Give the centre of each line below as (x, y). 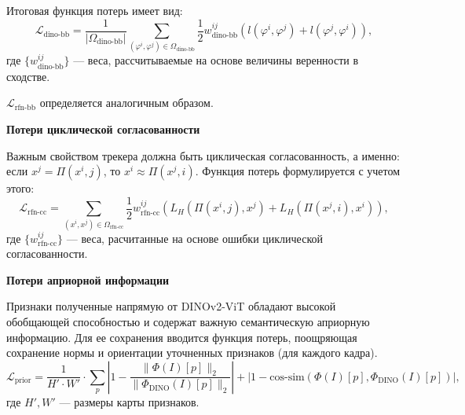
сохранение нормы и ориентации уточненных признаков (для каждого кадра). (192, 353)
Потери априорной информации (88, 279)
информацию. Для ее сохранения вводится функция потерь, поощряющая (182, 337)
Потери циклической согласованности (103, 129)
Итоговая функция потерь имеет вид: (95, 10)
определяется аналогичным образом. (126, 103)
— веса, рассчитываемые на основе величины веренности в (216, 60)
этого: (20, 188)
